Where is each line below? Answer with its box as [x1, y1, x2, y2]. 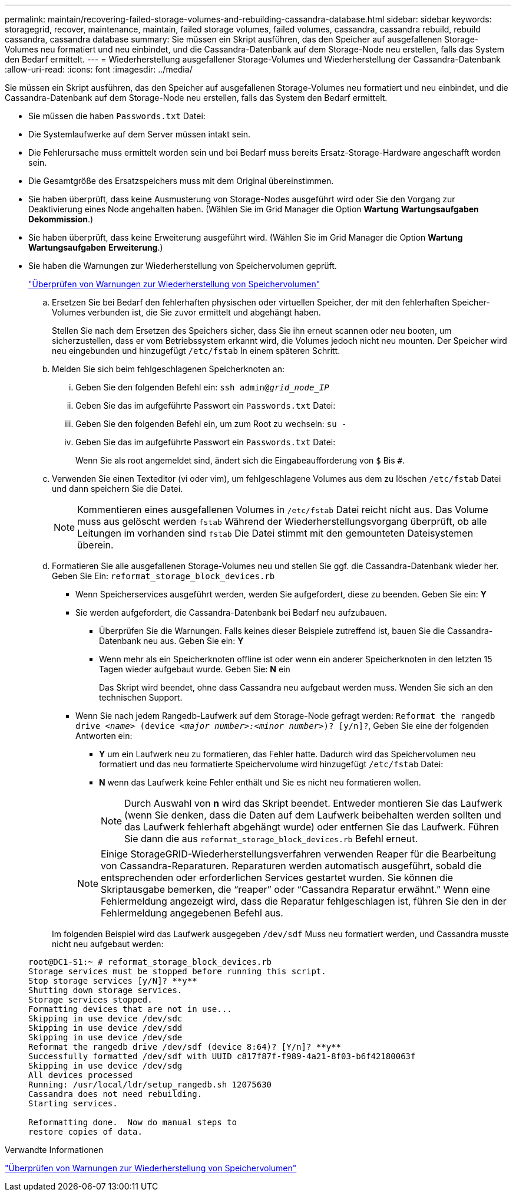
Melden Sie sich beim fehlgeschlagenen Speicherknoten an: [52, 364, 285, 374]
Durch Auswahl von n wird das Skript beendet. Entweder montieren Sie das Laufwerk [124, 797, 502, 809]
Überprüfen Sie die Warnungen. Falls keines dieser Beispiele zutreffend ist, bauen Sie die [99, 626, 445, 636]
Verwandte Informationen [5, 1145, 104, 1155]
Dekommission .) [28, 214, 94, 224]
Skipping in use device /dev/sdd [28, 1023, 183, 1033]
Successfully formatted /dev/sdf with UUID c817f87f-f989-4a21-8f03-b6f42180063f [28, 1052, 416, 1061]
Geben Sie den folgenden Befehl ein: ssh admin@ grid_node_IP [75, 382, 329, 392]
